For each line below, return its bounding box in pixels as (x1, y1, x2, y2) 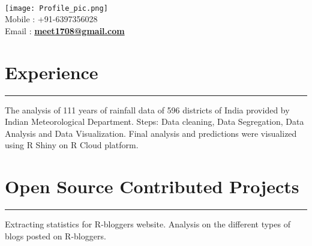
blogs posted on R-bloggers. (5, 229, 106, 242)
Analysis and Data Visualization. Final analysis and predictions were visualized (5, 127, 297, 139)
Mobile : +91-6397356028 (5, 13, 98, 25)
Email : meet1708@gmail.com (5, 24, 125, 37)
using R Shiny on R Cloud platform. (5, 139, 139, 151)
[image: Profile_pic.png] (5, 4, 108, 13)
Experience (5, 59, 98, 84)
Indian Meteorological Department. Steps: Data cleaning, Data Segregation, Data (5, 115, 304, 128)
